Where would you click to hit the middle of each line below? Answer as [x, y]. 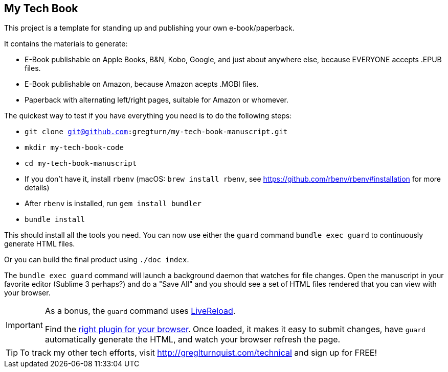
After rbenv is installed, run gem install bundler [113, 204]
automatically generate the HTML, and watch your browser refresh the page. [193, 340]
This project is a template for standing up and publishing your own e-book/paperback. [149, 28]
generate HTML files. [40, 244]
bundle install [55, 220]
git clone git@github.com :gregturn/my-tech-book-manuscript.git [156, 132]
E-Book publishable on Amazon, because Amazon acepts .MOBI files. [142, 84]
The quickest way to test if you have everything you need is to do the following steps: [148, 116]
